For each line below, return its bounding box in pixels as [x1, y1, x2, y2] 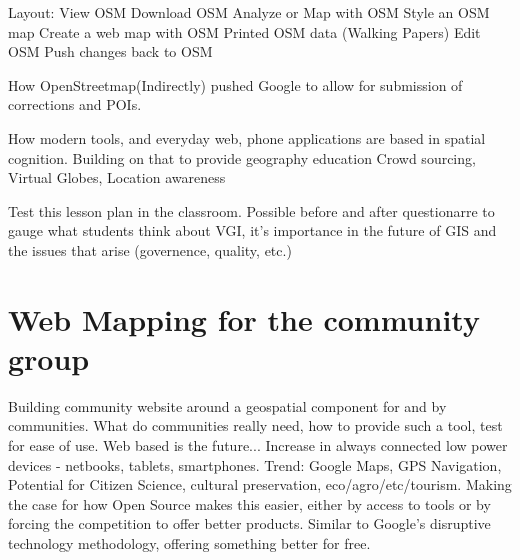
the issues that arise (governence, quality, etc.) [8, 239, 292, 260]
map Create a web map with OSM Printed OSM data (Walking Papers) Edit [8, 21, 481, 42]
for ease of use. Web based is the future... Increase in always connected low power [8, 435, 508, 456]
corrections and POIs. [8, 94, 142, 115]
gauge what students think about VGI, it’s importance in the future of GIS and [8, 220, 497, 241]
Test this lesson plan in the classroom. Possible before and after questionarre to [8, 200, 495, 221]
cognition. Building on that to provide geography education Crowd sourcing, [8, 147, 476, 168]
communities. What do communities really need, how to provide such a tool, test [8, 415, 503, 436]
